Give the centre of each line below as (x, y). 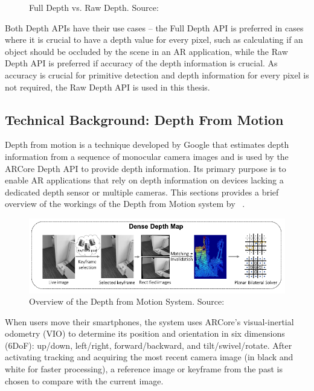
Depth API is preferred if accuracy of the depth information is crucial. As (141, 63)
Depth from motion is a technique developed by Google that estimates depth (147, 145)
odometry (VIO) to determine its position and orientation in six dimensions (145, 333)
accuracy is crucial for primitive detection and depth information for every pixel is (157, 75)
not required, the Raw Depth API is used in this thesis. (107, 87)
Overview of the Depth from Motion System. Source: (127, 301)
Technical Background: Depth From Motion (144, 119)
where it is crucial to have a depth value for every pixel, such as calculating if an (154, 40)
